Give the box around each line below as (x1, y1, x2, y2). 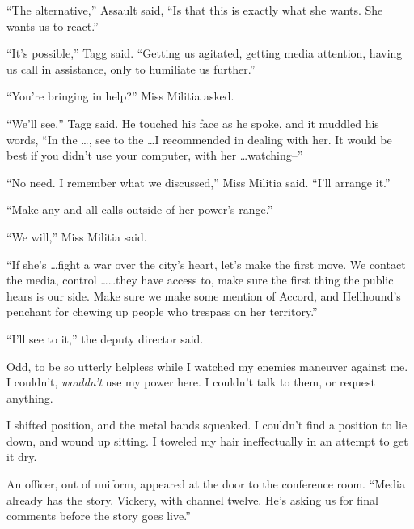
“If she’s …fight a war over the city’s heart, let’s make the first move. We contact (6, 255, 406, 272)
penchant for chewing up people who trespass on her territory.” (6, 303, 318, 320)
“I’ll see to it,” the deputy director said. (6, 330, 204, 347)
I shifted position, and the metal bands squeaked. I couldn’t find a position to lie (6, 416, 408, 433)
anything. (6, 389, 53, 406)
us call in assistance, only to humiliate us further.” (6, 60, 256, 77)
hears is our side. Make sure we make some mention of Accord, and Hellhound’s (6, 287, 401, 304)
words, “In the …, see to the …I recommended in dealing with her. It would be (6, 130, 392, 147)
